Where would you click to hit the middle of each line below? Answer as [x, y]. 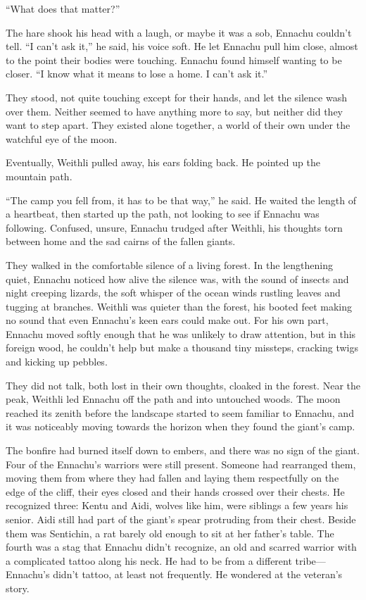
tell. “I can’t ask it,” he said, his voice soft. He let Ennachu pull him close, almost [182, 46]
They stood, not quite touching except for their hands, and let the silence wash [176, 97]
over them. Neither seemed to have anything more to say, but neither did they [175, 111]
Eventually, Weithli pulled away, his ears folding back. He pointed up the [163, 162]
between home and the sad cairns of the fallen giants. [121, 241]
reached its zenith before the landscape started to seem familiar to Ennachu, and [180, 412]
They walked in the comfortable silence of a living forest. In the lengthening [169, 264]
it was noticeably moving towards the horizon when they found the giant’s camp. [181, 426]
